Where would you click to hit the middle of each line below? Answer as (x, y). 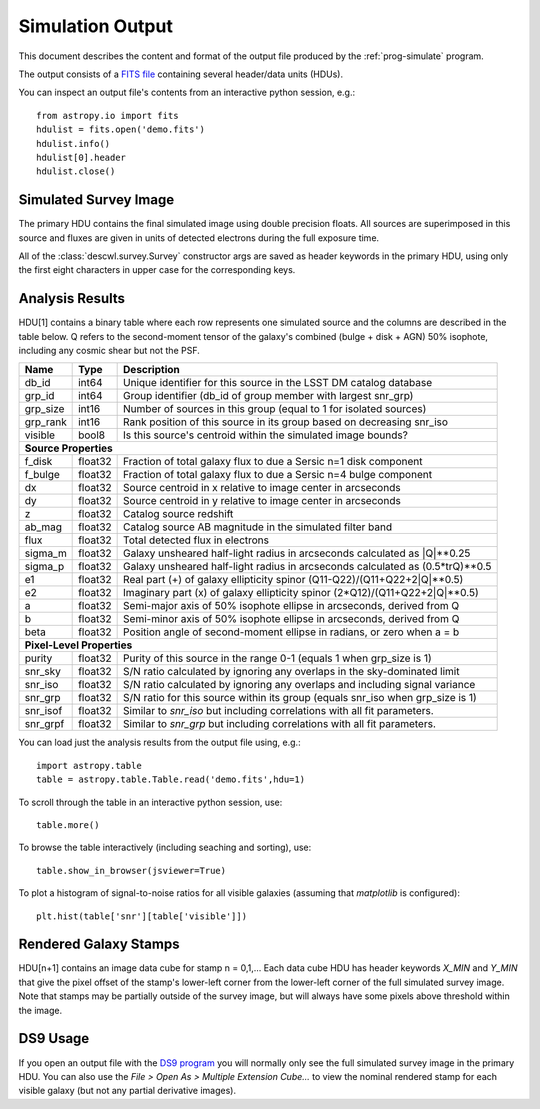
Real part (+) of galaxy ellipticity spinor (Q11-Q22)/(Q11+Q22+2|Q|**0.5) (293, 580)
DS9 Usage (54, 1038)
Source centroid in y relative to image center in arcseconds (262, 501)
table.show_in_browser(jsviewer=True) (131, 870)
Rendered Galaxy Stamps (99, 944)
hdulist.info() (73, 143)
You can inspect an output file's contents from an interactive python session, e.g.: (186, 92)
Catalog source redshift (178, 514)
